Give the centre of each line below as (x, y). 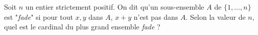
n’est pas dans (156, 16)
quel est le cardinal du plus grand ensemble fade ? (82, 27)
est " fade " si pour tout (39, 16)
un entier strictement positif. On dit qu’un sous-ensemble (115, 7)
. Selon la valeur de (216, 16)
